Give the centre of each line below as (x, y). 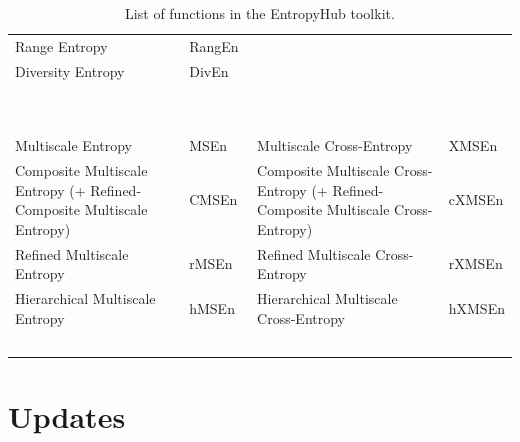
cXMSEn (476, 199)
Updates (67, 415)
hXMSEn (476, 307)
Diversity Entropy (70, 70)
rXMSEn (475, 263)
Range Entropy (61, 45)
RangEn (214, 45)
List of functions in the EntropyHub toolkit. (260, 13)
